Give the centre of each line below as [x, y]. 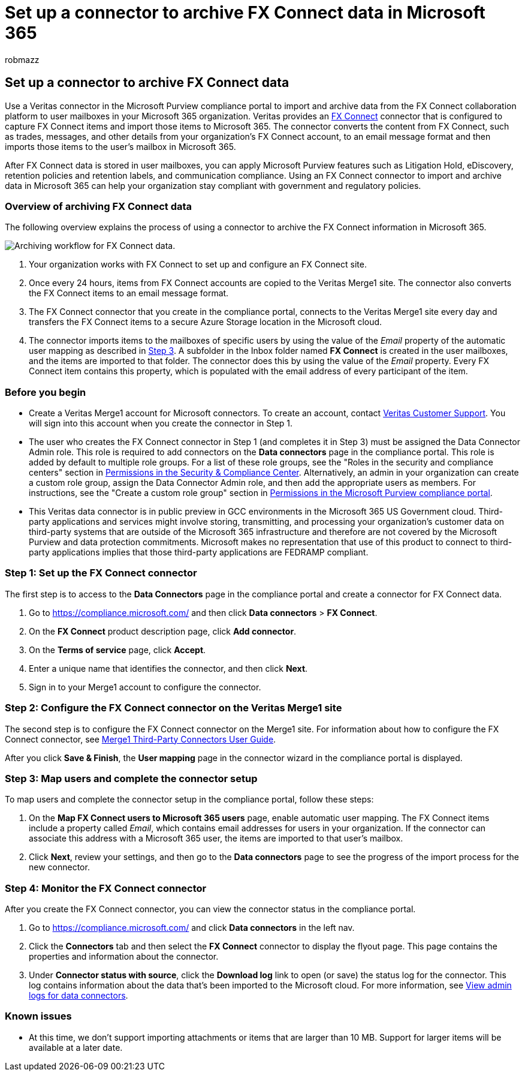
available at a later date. [76, 1047]
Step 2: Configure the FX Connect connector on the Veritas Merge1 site [174, 708]
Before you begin [46, 392]
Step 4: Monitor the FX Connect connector [106, 888]
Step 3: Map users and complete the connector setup [131, 778]
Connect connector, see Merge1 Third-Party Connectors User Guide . [141, 739]
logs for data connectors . [79, 996]
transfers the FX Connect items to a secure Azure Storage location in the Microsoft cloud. [206, 322]
